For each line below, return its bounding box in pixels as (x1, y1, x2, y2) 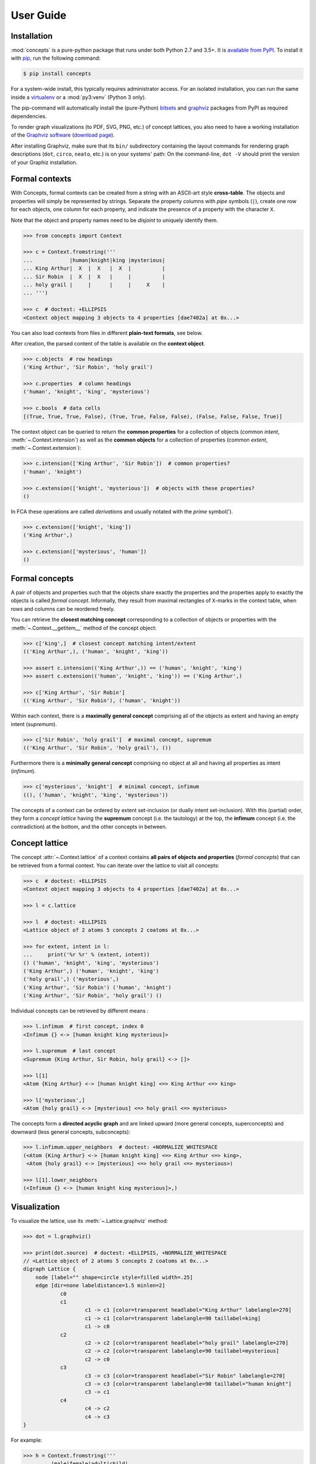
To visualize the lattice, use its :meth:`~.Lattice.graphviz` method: (11, 1217, 169, 1224)
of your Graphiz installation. (11, 159, 78, 166)
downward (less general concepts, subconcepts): (11, 1128, 131, 1135)
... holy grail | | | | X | (23, 281, 166, 288)
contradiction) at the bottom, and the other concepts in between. (11, 823, 167, 830)
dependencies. (11, 112, 47, 119)
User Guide (11, 9, 67, 22)
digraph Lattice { (23, 1265, 76, 1273)
